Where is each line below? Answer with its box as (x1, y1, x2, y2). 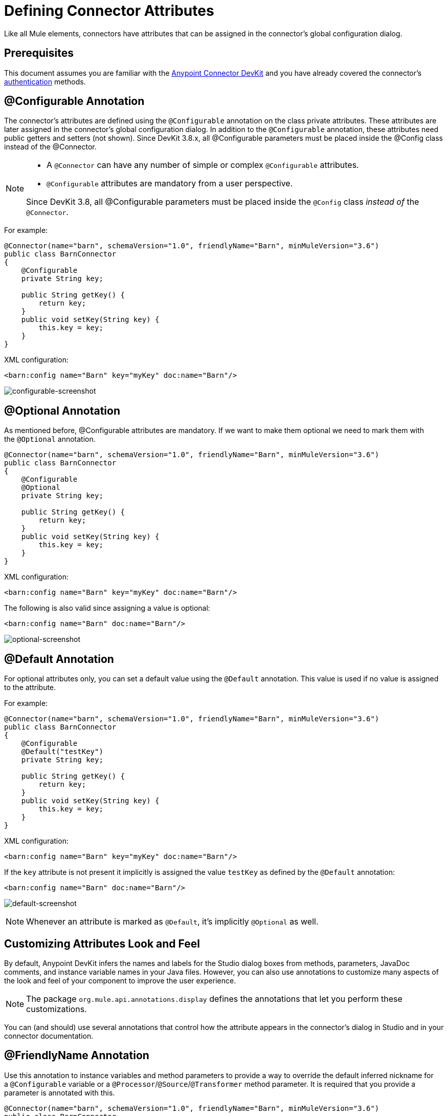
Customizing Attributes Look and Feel (4, 937, 200, 950)
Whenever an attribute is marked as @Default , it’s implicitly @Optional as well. (26, 916, 319, 927)
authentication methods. (4, 77, 86, 86)
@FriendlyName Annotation (4, 1049, 149, 1062)
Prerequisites (4, 47, 74, 60)
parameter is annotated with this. (4, 1088, 115, 1097)
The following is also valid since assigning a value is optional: (4, 604, 210, 613)
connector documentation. (4, 1031, 94, 1040)
